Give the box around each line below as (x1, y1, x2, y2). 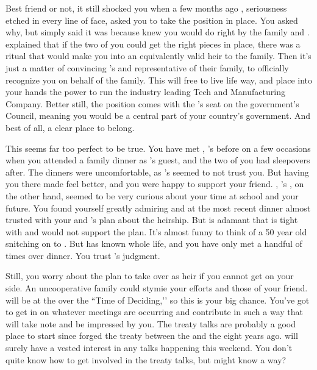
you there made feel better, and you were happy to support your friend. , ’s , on (5, 177, 304, 190)
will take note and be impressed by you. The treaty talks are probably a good (5, 317, 296, 330)
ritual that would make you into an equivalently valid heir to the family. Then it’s (5, 49, 312, 62)
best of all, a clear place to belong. (5, 121, 135, 133)
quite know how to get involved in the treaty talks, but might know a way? (5, 353, 287, 366)
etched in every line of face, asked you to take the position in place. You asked (5, 13, 298, 26)
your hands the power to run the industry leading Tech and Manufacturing (5, 85, 285, 98)
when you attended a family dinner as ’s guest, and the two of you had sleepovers (5, 154, 310, 166)
